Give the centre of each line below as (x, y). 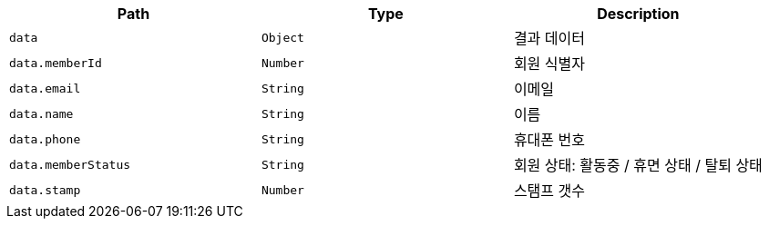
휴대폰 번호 (549, 140)
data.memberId (56, 63)
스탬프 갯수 (549, 191)
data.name (41, 113)
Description (638, 14)
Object (282, 37)
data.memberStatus (70, 164)
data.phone (45, 139)
